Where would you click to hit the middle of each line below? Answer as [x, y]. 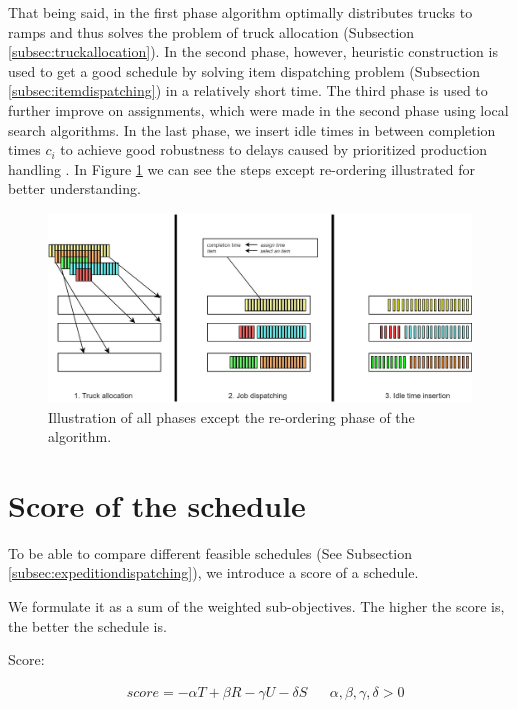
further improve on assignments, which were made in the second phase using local [258, 109]
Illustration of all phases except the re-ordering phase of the [231, 416]
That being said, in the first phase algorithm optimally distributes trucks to [240, 12]
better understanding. [74, 188]
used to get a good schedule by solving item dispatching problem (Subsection [244, 70]
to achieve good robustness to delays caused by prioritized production [274, 149]
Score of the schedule [157, 504]
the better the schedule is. [87, 625]
